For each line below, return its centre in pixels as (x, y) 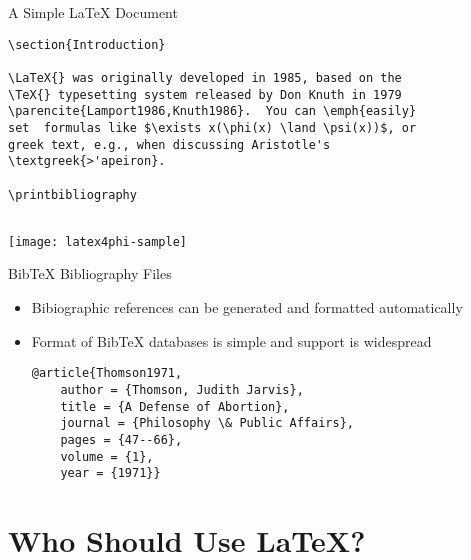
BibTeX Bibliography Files (90, 273)
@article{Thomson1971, (107, 373)
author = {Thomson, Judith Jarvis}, (182, 389)
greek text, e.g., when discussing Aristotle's (169, 144)
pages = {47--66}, (121, 439)
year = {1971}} (110, 473)
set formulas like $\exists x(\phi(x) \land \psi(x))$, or (212, 127)
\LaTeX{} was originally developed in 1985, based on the (205, 77)
